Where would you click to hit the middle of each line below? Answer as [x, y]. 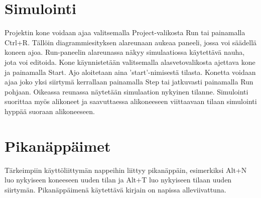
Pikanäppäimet [58, 145]
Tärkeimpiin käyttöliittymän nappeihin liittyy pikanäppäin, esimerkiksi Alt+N [126, 170]
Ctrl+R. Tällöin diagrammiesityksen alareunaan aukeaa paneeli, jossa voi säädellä [131, 42]
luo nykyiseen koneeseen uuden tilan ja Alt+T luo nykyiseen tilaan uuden [118, 180]
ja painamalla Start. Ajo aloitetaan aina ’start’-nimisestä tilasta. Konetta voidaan [130, 72]
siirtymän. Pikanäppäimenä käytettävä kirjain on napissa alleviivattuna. [115, 189]
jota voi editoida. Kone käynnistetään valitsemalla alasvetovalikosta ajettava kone [130, 62]
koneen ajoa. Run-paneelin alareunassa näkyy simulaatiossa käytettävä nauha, [125, 52]
